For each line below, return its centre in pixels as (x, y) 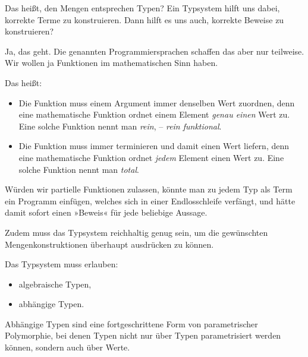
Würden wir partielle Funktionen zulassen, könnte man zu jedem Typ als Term (149, 189)
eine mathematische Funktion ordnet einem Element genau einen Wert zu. (154, 114)
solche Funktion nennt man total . (79, 169)
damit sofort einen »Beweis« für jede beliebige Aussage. (106, 212)
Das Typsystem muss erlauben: (62, 264)
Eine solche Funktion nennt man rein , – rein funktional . (120, 126)
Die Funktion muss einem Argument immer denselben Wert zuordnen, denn (157, 102)
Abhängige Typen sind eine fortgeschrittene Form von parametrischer (131, 323)
